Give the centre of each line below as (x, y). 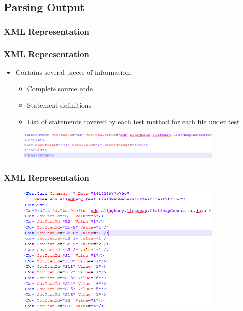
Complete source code (60, 88)
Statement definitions (59, 105)
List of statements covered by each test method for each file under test (133, 121)
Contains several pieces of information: (74, 72)
